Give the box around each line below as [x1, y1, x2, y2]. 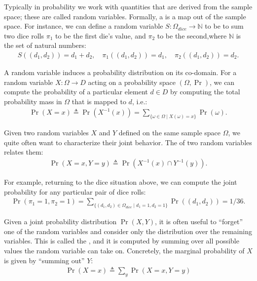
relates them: [4, 147, 43, 157]
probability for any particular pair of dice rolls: [4, 186, 146, 197]
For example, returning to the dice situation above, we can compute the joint [4, 177, 237, 187]
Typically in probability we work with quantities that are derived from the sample [4, 1, 253, 11]
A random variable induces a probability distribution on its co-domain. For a [4, 67, 237, 77]
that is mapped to [72, 96, 126, 106]
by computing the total [170, 86, 240, 97]
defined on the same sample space [118, 127, 221, 138]
